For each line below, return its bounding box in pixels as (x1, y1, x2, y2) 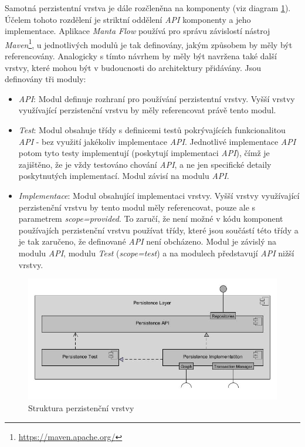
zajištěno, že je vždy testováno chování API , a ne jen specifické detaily (18, 158, 272, 170)
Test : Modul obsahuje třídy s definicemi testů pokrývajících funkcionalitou (18, 124, 286, 136)
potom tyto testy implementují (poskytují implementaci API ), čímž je (18, 147, 270, 159)
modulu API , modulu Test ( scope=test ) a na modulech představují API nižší (18, 246, 294, 259)
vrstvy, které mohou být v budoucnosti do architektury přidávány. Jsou (5, 61, 262, 73)
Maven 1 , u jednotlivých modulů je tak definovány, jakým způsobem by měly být (5, 36, 293, 50)
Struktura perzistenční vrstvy (28, 401, 134, 414)
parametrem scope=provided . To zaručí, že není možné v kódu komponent (18, 212, 283, 225)
